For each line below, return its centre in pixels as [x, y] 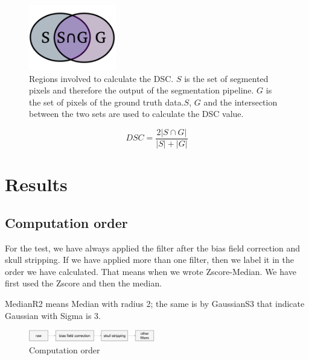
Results [36, 184]
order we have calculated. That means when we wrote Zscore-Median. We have [151, 271]
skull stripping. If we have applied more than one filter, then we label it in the [150, 260]
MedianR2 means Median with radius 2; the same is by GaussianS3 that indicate [155, 303]
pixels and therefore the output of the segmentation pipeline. [142, 90]
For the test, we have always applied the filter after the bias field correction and [153, 248]
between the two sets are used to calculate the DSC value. [136, 114]
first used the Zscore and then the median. [84, 283]
